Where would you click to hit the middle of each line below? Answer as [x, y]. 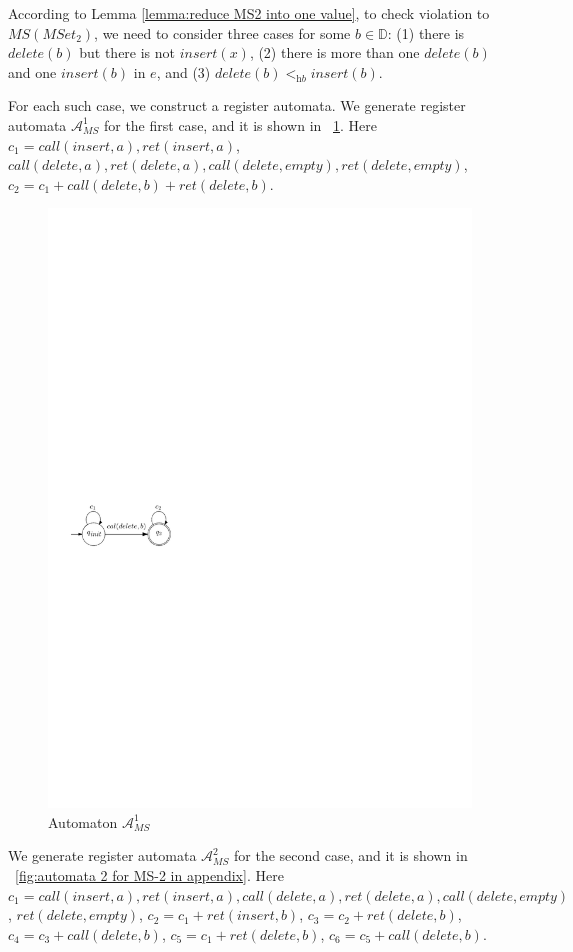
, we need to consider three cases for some [222, 32]
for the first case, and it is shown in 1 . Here [240, 124]
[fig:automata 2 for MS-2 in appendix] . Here [149, 875]
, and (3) [183, 71]
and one [32, 71]
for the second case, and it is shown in [351, 855]
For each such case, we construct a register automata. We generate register [237, 105]
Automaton [83, 821]
